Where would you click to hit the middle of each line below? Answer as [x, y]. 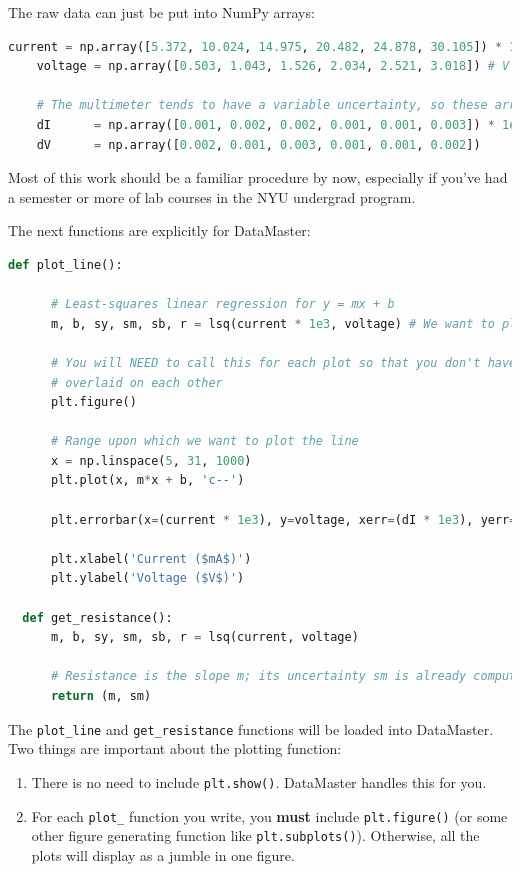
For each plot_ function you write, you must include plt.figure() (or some [269, 815]
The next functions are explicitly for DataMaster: [159, 230]
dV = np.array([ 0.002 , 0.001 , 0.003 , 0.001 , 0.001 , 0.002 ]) [258, 144]
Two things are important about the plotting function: [175, 748]
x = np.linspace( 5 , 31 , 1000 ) [151, 460]
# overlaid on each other [136, 382]
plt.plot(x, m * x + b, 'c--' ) [147, 480]
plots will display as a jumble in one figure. [163, 854]
